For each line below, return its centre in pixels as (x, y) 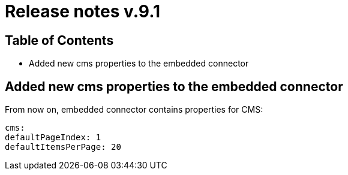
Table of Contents (59, 40)
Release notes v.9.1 (83, 11)
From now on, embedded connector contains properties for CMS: (134, 110)
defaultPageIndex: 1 (53, 138)
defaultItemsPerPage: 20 (63, 147)
